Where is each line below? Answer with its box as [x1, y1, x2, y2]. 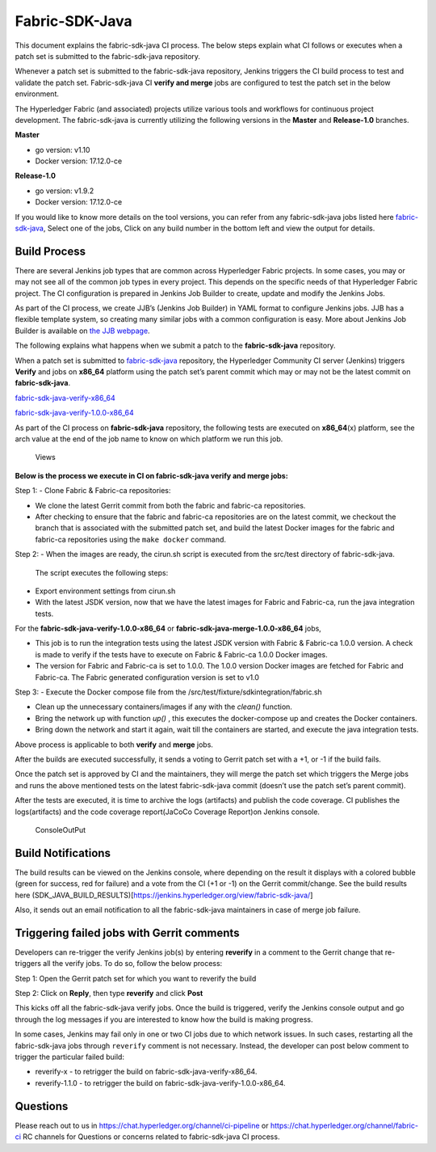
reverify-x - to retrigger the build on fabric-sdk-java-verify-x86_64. [35, 1067, 258, 1077]
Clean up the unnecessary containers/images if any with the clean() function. [35, 702, 292, 711]
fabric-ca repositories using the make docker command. [35, 534, 226, 544]
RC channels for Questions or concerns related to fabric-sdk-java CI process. [23, 1132, 280, 1141]
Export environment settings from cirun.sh [35, 586, 176, 596]
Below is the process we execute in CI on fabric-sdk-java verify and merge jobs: [15, 471, 288, 480]
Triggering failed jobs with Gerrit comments [15, 926, 240, 939]
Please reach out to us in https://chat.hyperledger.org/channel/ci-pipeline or [15, 1120, 270, 1130]
